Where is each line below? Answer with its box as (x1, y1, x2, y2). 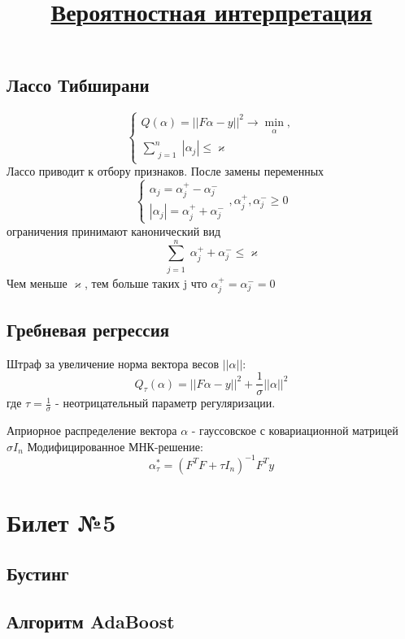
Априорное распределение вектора (7, 422, 177, 438)
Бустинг (7, 561, 69, 586)
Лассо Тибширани (7, 72, 150, 98)
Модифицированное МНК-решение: (27, 437, 203, 454)
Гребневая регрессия (7, 316, 170, 341)
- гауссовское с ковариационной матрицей (191, 422, 398, 438)
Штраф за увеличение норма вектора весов (7, 354, 220, 372)
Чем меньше (7, 274, 67, 291)
